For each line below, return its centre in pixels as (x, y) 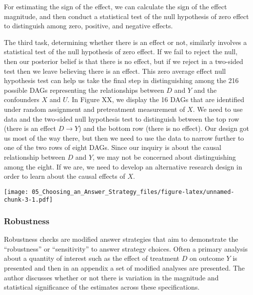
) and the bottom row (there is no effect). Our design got (164, 128)
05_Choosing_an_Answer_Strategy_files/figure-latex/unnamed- (133, 192)
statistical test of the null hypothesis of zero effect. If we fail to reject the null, (121, 52)
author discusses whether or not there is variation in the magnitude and (111, 277)
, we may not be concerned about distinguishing (164, 157)
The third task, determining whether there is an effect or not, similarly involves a (126, 42)
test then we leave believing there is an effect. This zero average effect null (115, 71)
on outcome (207, 258)
